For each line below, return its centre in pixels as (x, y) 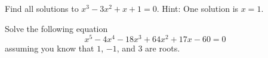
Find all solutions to (42, 8)
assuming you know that (50, 48)
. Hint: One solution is (198, 8)
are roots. (163, 48)
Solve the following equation (56, 28)
